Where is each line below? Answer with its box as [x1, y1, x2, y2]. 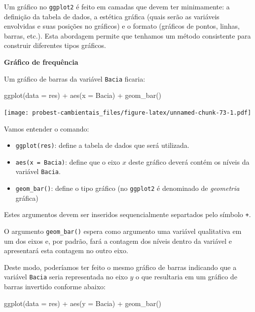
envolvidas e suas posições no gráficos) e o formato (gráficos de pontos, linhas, [4, 21, 240, 31]
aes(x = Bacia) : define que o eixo [15, 156, 120, 167]
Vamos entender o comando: [4, 123, 89, 134]
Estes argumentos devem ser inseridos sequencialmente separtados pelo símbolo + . [4, 209, 251, 220]
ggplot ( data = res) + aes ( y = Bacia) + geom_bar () [4, 298, 162, 308]
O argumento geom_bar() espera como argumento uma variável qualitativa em [4, 226, 242, 236]
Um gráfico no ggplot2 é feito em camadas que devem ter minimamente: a [4, 1, 230, 11]
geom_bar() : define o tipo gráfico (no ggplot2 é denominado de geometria [15, 183, 240, 193]
